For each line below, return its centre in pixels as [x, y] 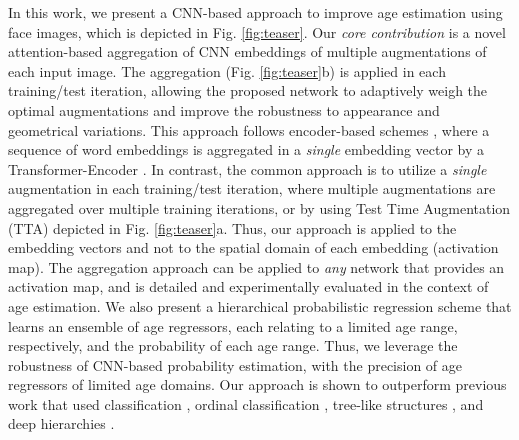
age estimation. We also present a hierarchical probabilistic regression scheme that [260, 305]
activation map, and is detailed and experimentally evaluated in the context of [248, 286]
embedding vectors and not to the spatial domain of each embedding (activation [253, 247]
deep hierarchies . [61, 423]
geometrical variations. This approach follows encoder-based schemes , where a [249, 129]
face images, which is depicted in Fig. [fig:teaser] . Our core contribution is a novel [257, 31]
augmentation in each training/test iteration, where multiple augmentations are [252, 188]
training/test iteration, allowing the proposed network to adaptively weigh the [248, 90]
